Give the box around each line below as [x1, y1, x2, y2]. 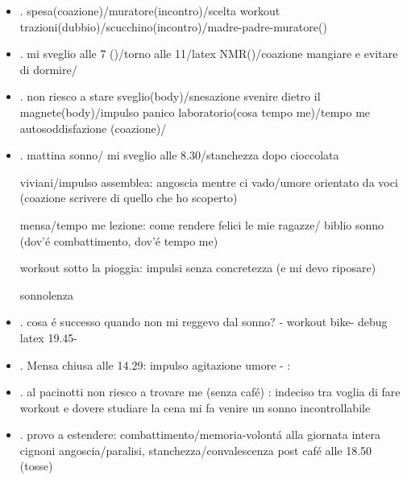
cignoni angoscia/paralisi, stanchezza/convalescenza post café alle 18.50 [19, 441, 372, 458]
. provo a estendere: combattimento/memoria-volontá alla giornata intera [19, 426, 380, 443]
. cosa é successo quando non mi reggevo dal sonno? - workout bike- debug [19, 313, 388, 330]
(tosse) [19, 457, 53, 474]
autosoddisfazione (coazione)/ [19, 119, 167, 136]
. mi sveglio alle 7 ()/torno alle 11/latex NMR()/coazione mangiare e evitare [19, 45, 398, 62]
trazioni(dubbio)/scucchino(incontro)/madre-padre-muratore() [19, 18, 327, 35]
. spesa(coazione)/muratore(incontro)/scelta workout [19, 2, 280, 19]
